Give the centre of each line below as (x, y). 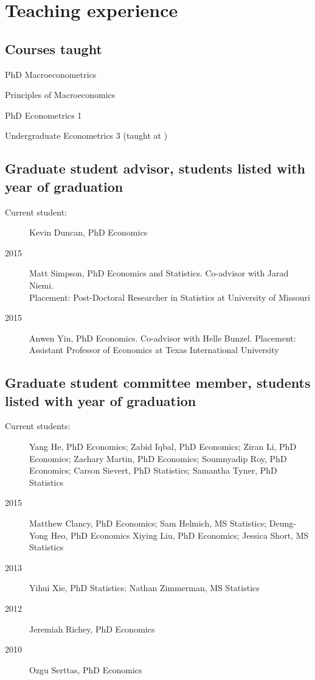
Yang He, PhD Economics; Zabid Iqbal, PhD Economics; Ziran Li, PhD (163, 447)
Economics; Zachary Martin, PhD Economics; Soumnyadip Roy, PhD (158, 458)
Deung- (282, 523)
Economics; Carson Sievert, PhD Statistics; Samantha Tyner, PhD (153, 470)
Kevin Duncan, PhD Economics (88, 232)
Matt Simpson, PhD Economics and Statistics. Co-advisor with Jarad (159, 273)
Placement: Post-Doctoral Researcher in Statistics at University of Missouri (170, 297)
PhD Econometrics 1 (43, 115)
